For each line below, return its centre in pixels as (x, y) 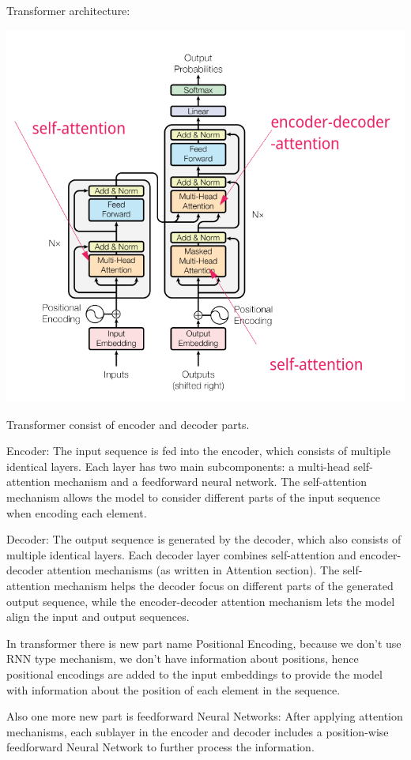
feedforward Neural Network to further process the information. (160, 747)
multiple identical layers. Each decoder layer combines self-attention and (181, 554)
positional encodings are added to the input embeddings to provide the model (194, 673)
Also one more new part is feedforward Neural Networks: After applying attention (205, 716)
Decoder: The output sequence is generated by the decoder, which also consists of (204, 539)
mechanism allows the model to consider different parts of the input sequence (193, 497)
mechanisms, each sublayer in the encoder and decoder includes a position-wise (198, 731)
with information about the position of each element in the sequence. (173, 689)
